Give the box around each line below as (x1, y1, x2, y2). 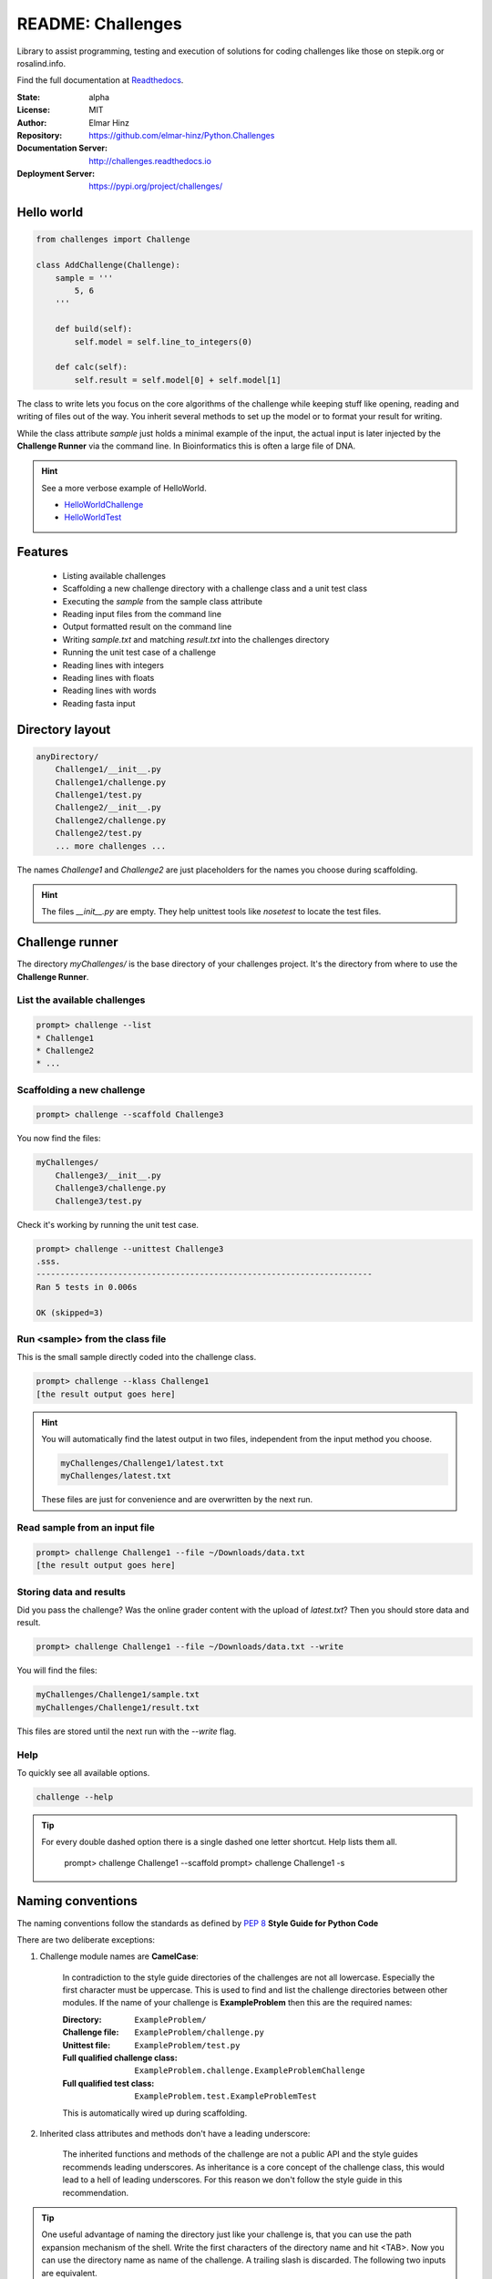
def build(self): (55, 324, 133, 335)
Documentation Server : (16, 142, 108, 154)
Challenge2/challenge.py (55, 815, 167, 825)
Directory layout (16, 721, 111, 737)
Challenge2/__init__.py (55, 802, 161, 813)
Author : (16, 117, 47, 128)
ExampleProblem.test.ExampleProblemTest (134, 2091, 318, 2101)
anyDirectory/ (36, 751, 99, 761)
